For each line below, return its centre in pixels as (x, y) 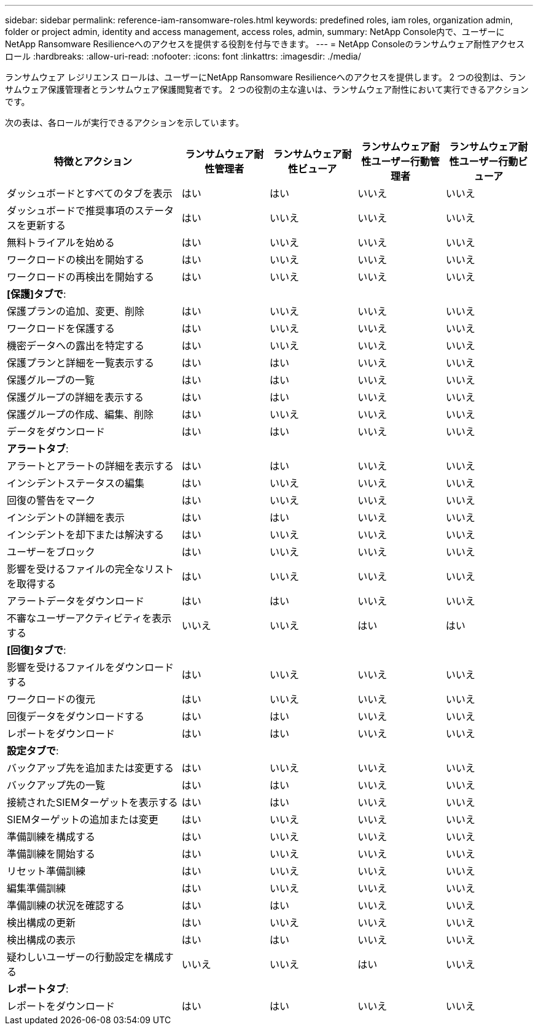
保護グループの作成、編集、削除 (80, 414)
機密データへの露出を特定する (76, 346)
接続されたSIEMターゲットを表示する (92, 802)
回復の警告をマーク (51, 500)
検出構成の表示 (41, 940)
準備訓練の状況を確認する (66, 905)
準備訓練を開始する (51, 854)
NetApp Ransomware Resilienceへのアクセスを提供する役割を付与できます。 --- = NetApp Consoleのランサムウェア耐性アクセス (265, 44)
